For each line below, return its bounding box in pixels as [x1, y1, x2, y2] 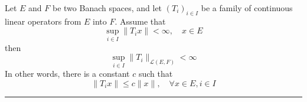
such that [138, 67, 173, 80]
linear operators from [5, 15, 81, 27]
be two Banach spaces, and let [53, 2, 162, 13]
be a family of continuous [201, 2, 293, 13]
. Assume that [115, 15, 166, 27]
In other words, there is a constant [5, 67, 130, 80]
